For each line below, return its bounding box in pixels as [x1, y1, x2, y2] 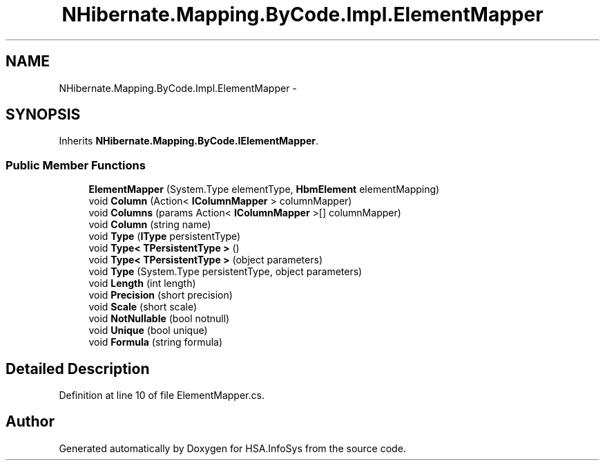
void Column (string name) [88, 218, 211, 231]
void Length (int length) [88, 277, 196, 290]
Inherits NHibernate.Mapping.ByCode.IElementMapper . [59, 135, 318, 147]
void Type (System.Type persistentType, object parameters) [88, 265, 363, 278]
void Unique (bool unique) [88, 324, 208, 337]
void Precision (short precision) [88, 289, 233, 301]
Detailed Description [6, 360, 150, 378]
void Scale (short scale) [88, 301, 198, 313]
